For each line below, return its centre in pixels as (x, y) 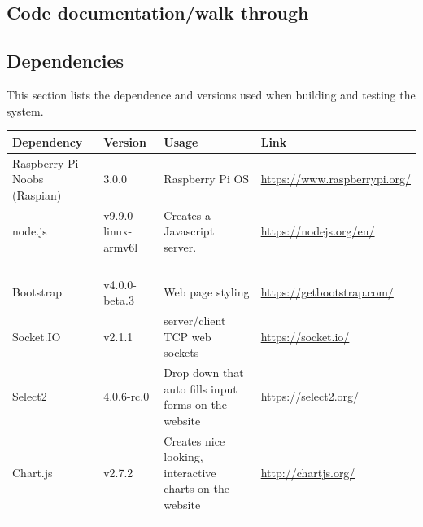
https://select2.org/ (310, 396)
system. (25, 110)
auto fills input (201, 388)
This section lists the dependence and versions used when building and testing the (211, 94)
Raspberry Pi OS (207, 179)
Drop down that (204, 373)
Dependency (48, 141)
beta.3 (119, 300)
